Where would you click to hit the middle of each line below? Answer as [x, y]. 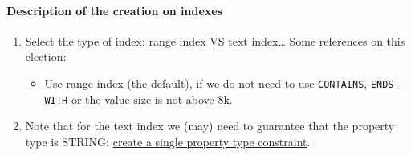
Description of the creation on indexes [115, 10]
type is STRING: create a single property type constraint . [168, 141]
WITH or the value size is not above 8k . [138, 99]
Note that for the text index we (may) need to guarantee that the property [210, 126]
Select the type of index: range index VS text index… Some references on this [215, 40]
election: [46, 56]
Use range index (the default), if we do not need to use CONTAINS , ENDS [219, 83]
